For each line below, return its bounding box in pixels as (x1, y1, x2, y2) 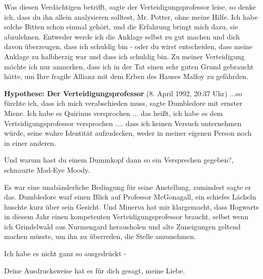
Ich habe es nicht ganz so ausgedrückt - (4, 248, 126, 259)
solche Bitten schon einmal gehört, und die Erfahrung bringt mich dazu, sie (4, 21, 238, 32)
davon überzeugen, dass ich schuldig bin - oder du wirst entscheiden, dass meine (4, 41, 252, 52)
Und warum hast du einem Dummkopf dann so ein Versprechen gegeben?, (4, 154, 234, 165)
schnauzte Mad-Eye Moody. (4, 164, 90, 175)
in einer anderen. (4, 137, 56, 148)
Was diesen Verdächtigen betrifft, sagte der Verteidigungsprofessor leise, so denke (4, 2, 256, 12)
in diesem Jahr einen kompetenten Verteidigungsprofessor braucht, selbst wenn (4, 211, 249, 222)
